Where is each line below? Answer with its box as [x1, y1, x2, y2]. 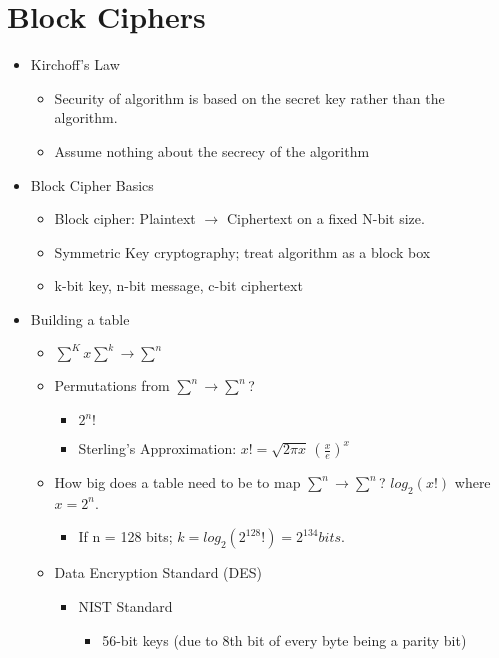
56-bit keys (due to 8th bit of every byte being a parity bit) [102, 629, 467, 650]
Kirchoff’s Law [30, 54, 120, 75]
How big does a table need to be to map [54, 472, 301, 493]
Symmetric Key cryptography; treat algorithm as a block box [54, 241, 431, 262]
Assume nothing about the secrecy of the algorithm [54, 140, 370, 161]
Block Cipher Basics [30, 174, 154, 195]
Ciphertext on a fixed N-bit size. [226, 208, 425, 229]
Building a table [30, 308, 130, 329]
